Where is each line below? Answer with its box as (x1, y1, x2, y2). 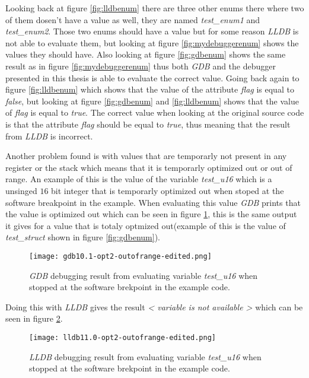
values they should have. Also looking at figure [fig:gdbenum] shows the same (5, 48, 286, 61)
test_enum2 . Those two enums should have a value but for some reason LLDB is (5, 25, 299, 37)
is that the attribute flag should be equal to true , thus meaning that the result (5, 117, 291, 130)
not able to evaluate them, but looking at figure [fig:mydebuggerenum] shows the (5, 36, 299, 49)
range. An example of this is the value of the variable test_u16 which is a (5, 173, 272, 185)
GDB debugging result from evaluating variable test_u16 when (29, 269, 258, 281)
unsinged (5, 184, 37, 196)
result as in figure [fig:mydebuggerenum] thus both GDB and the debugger (5, 59, 276, 72)
